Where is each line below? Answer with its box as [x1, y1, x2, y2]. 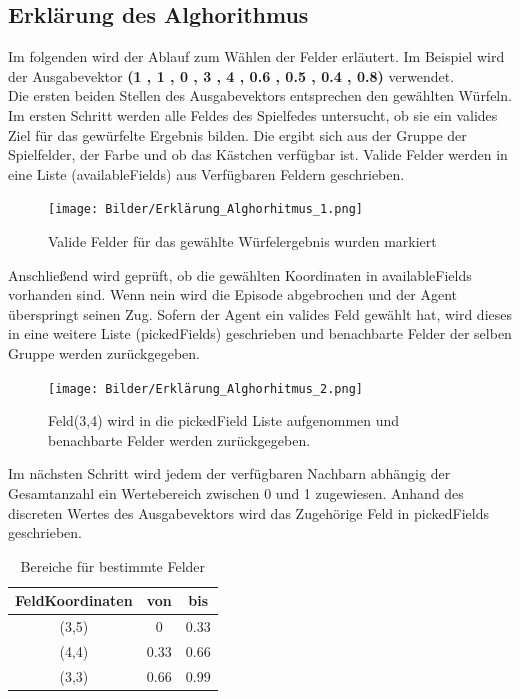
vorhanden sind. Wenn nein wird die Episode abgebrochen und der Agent [8, 284, 457, 305]
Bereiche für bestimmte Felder [20, 555, 206, 576]
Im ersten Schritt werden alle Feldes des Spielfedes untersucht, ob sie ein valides [8, 104, 498, 125]
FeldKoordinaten [15, 590, 133, 611]
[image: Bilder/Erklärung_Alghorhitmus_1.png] [48, 202, 363, 217]
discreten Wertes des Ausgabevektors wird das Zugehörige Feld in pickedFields [8, 502, 489, 523]
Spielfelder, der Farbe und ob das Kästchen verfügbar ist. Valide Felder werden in [8, 144, 508, 165]
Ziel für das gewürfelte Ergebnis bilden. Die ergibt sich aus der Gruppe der [8, 124, 467, 145]
